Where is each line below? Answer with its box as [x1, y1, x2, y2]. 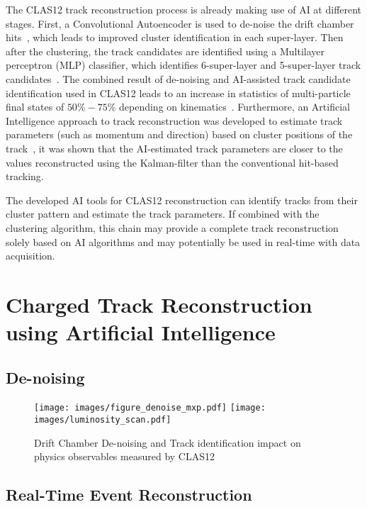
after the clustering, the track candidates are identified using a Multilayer [6, 43, 325, 58]
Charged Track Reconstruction [6, 289, 312, 318]
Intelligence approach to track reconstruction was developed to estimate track [6, 113, 343, 128]
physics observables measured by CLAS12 [34, 449, 215, 464]
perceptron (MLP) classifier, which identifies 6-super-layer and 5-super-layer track [6, 57, 361, 72]
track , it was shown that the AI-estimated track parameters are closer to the [6, 140, 343, 155]
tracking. [6, 169, 44, 184]
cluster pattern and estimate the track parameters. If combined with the [6, 206, 320, 221]
